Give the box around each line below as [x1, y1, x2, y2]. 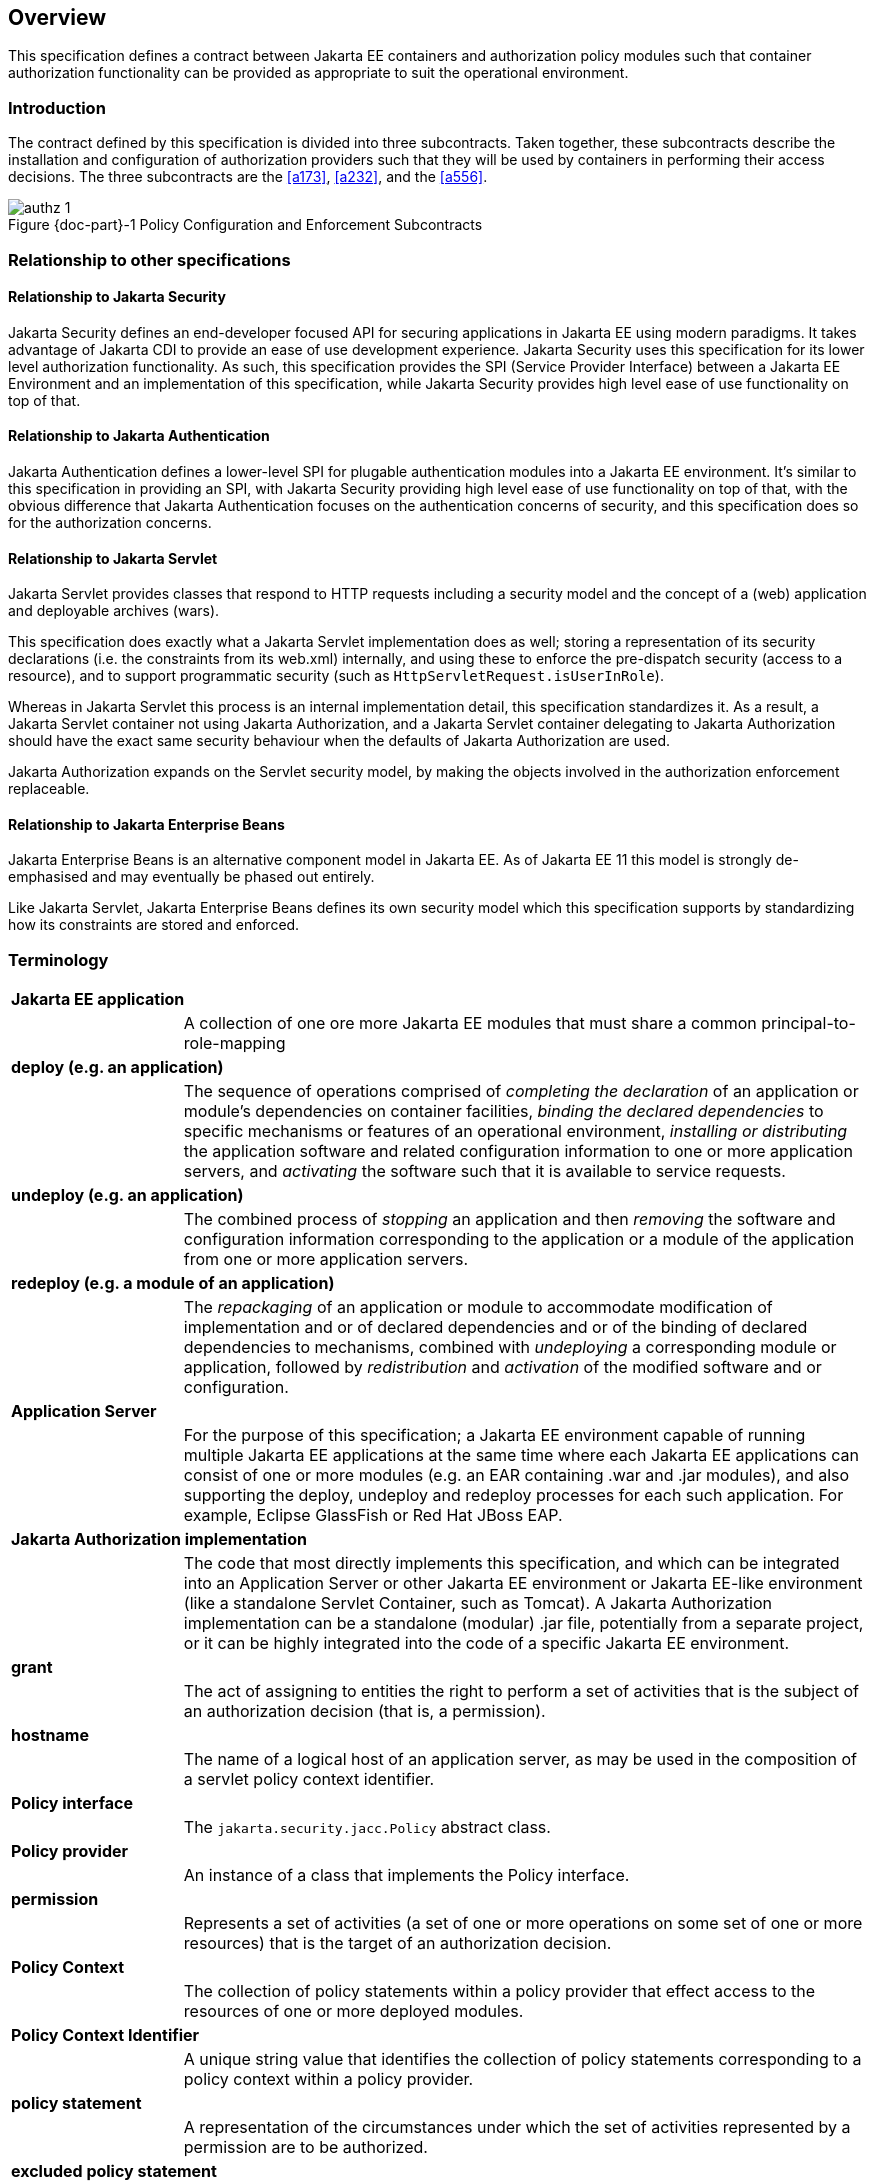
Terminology [8, 949, 109, 970]
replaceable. [8, 780, 90, 798]
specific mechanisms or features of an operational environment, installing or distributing [183, 1121, 848, 1142]
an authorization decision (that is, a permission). [183, 1701, 546, 1722]
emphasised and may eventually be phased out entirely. [8, 868, 375, 886]
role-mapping [183, 1033, 286, 1054]
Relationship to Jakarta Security [8, 288, 226, 306]
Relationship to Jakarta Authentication [8, 427, 270, 445]
